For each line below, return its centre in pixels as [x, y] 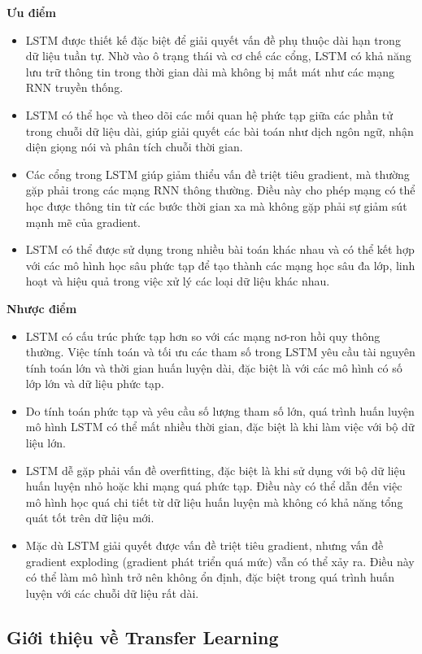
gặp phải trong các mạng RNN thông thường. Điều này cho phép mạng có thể [220, 190]
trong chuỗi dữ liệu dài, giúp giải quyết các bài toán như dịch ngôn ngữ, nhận [220, 131]
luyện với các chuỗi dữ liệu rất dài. [112, 593]
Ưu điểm [31, 12]
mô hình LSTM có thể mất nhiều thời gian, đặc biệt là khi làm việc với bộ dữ [220, 427]
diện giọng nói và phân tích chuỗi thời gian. [134, 147]
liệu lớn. [46, 443]
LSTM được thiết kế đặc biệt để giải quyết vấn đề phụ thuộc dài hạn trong [213, 39]
